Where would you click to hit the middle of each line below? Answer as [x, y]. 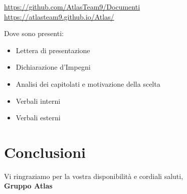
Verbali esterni [38, 118]
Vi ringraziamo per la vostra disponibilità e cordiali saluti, [94, 176]
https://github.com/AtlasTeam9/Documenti [72, 7]
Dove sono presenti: [34, 33]
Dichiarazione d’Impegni [53, 67]
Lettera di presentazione [53, 50]
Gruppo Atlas [28, 186]
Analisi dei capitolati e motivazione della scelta [88, 83]
